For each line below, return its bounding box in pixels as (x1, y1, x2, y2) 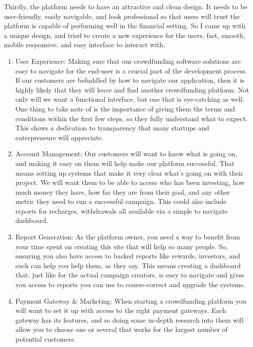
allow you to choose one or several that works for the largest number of (15, 324, 228, 334)
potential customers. (15, 334, 76, 344)
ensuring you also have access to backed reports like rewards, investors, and (15, 251, 240, 261)
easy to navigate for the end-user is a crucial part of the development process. (15, 65, 247, 75)
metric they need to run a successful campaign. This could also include (15, 196, 227, 206)
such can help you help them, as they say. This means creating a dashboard (15, 260, 241, 270)
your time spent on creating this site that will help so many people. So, (15, 241, 228, 251)
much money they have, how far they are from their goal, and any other (15, 186, 230, 197)
